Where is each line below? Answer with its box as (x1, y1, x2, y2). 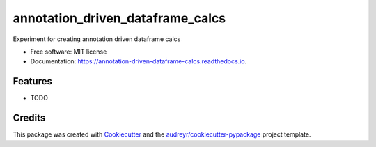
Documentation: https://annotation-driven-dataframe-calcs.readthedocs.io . (30, 57, 247, 65)
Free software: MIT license (30, 47, 107, 56)
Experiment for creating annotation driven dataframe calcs (13, 35, 181, 43)
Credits (13, 112, 46, 124)
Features (13, 75, 52, 87)
